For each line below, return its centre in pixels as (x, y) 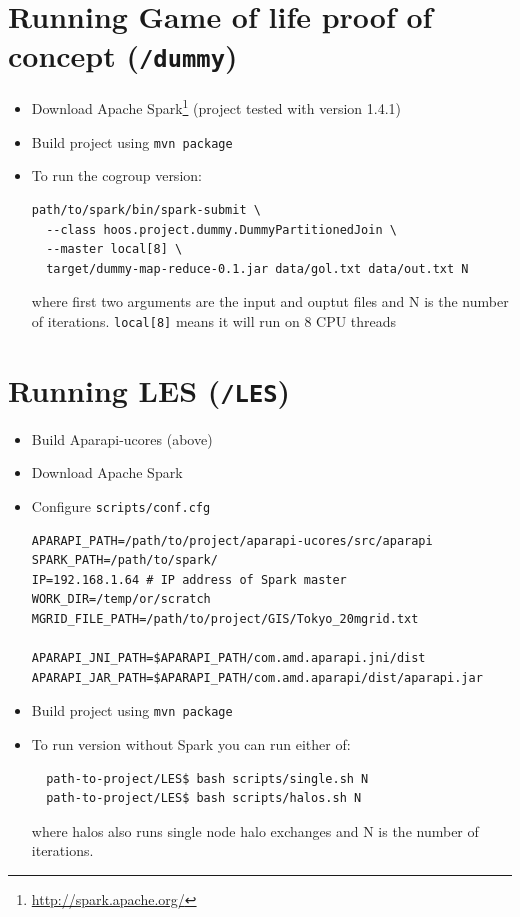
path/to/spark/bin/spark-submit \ (146, 209)
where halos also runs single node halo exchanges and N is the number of (255, 830)
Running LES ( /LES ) (149, 389)
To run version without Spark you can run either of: (191, 744)
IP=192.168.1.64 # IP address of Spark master (189, 579)
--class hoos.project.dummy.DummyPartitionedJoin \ (221, 229)
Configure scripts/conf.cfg (121, 506)
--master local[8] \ (114, 249)
